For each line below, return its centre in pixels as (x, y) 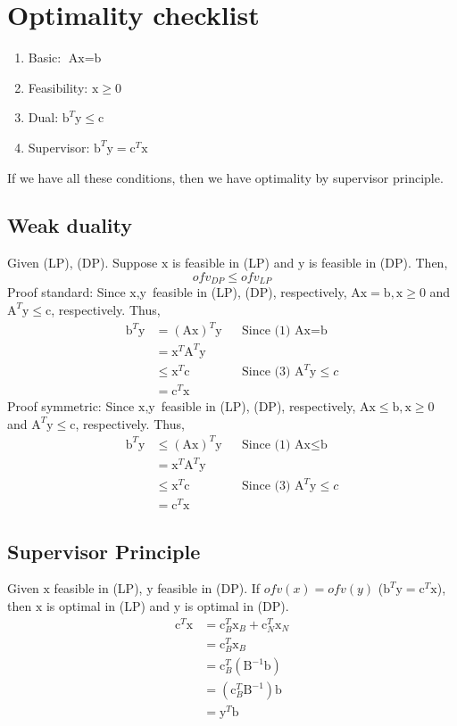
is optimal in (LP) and (108, 605)
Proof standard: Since (66, 292)
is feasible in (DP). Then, (378, 263)
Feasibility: (58, 87)
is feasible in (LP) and (233, 263)
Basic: (45, 58)
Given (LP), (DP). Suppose (83, 263)
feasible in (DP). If (209, 588)
